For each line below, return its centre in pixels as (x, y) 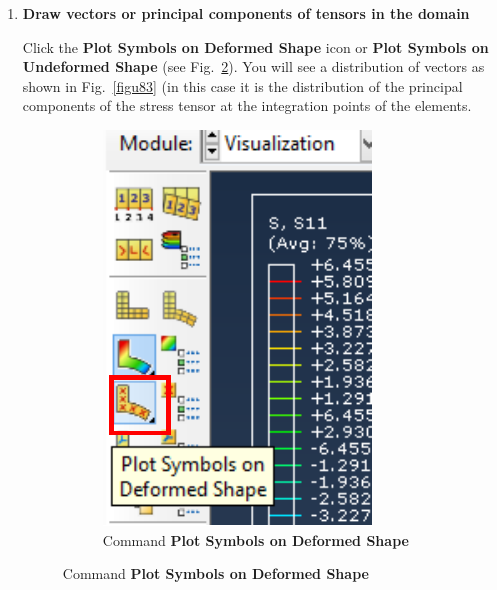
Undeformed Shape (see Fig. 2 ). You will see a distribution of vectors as (253, 66)
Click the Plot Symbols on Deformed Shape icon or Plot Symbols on (255, 46)
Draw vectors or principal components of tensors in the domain (246, 13)
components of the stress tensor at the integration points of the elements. (247, 105)
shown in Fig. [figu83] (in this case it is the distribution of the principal (242, 85)
